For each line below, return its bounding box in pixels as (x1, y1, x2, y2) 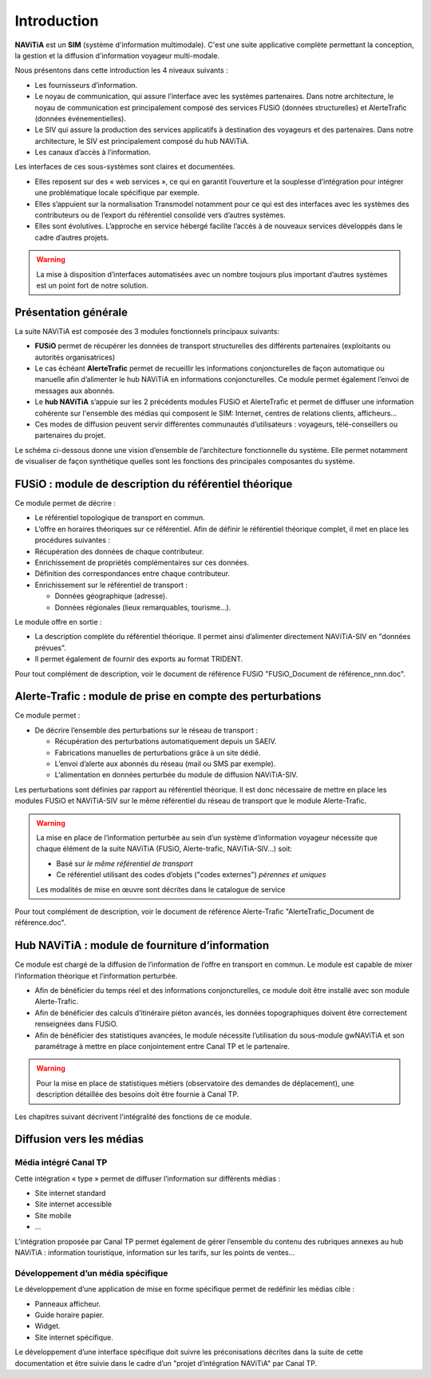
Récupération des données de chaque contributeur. (34, 546, 204, 556)
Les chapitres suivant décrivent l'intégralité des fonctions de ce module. (14, 1111, 252, 1122)
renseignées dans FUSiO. (34, 1019, 119, 1029)
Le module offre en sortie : (14, 617, 103, 626)
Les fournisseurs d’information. (34, 80, 138, 89)
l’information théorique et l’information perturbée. (14, 971, 178, 980)
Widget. (34, 1321, 61, 1331)
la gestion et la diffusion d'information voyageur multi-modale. (14, 50, 219, 60)
